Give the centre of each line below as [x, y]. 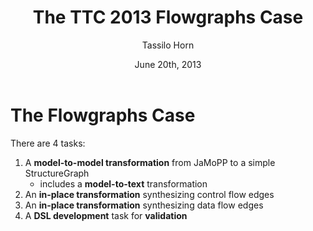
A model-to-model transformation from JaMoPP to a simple [150, 162]
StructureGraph [57, 173]
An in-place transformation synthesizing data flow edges [144, 205]
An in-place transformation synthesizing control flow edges [149, 194]
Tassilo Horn [168, 45]
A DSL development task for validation [106, 215]
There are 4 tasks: [48, 143]
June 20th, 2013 [168, 64]
